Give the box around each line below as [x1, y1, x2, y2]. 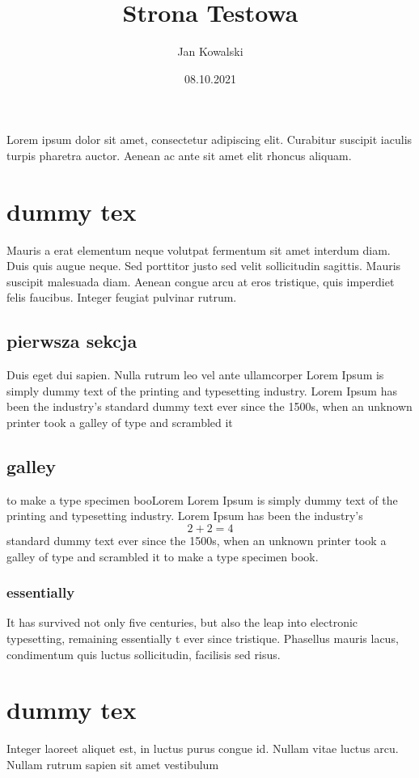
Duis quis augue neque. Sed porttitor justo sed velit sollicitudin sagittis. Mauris [6, 257, 401, 274]
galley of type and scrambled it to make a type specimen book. [6, 548, 319, 564]
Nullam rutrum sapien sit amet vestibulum [6, 755, 219, 772]
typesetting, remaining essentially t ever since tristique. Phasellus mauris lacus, [6, 629, 399, 646]
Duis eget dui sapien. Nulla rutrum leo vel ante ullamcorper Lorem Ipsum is [6, 366, 384, 383]
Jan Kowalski [177, 43, 243, 60]
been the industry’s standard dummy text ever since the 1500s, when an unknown [6, 398, 413, 415]
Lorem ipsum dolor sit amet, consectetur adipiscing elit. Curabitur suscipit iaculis [6, 131, 413, 148]
